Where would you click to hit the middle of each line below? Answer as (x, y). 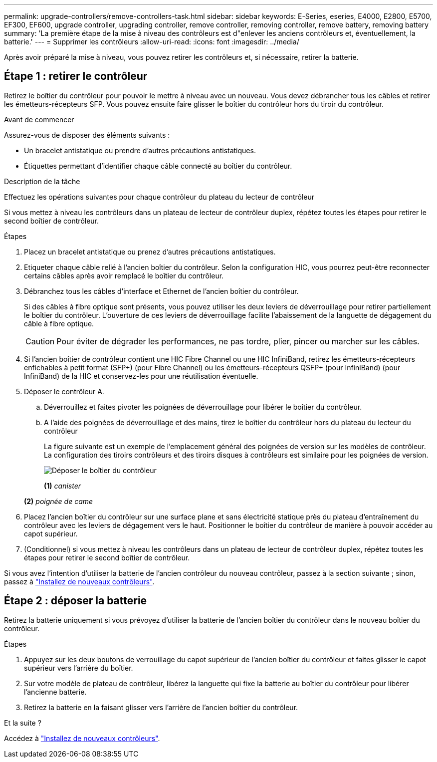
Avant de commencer (39, 119)
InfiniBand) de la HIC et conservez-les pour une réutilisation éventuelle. (141, 376)
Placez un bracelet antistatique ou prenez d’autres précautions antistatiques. (150, 252)
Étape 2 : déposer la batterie (76, 601)
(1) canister (62, 486)
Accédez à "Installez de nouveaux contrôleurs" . (82, 738)
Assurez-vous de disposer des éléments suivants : (87, 135)
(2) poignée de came (59, 501)
